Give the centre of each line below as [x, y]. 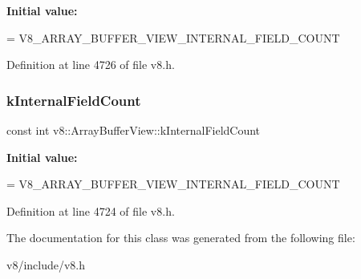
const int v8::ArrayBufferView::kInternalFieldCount [134, 130]
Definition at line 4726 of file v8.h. [91, 65]
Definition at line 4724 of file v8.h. [91, 210]
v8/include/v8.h [46, 264]
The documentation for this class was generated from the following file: [181, 238]
